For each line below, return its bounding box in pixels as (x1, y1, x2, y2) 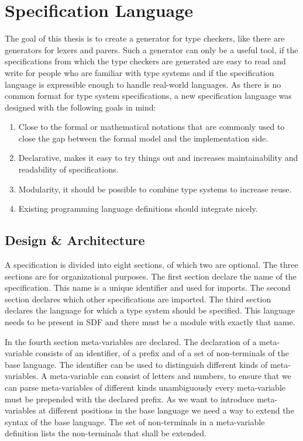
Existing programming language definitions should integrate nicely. (18, 202, 258, 215)
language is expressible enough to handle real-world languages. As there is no (5, 78, 281, 90)
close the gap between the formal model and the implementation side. (18, 132, 268, 144)
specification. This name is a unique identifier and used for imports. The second (5, 281, 291, 294)
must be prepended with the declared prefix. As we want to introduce (5, 392, 254, 405)
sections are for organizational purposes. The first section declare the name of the (5, 270, 297, 282)
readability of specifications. (18, 163, 119, 175)
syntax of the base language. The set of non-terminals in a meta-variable (5, 415, 265, 428)
